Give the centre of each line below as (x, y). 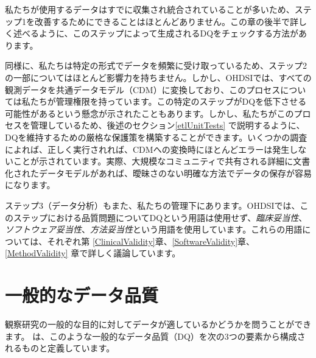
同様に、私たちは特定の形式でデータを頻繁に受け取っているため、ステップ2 (156, 65)
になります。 (30, 185)
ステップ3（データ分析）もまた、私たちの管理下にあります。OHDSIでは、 (153, 205)
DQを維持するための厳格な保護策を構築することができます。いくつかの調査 (156, 137)
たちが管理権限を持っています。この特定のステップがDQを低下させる (168, 101)
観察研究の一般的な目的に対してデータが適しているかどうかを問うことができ (158, 324)
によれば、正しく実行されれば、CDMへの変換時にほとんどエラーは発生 (147, 149)
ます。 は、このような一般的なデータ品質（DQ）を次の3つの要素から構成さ (155, 336)
